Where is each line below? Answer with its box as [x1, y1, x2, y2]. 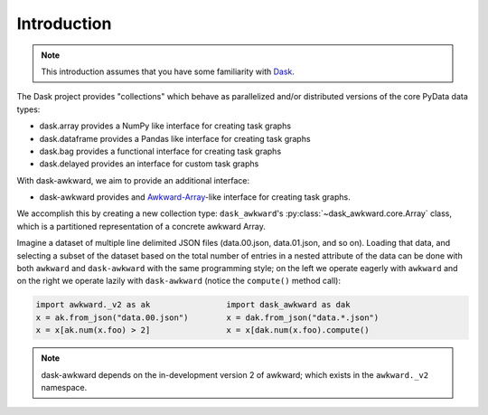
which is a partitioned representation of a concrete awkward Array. [16, 221, 267, 231]
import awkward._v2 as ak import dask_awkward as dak [35, 299, 351, 310]
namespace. [41, 382, 88, 392]
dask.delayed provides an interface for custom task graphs [39, 158, 259, 169]
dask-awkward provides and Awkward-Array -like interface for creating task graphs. [39, 192, 352, 203]
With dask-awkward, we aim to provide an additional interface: [16, 174, 250, 185]
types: [16, 104, 41, 115]
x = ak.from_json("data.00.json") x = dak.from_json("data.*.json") [35, 312, 380, 323]
